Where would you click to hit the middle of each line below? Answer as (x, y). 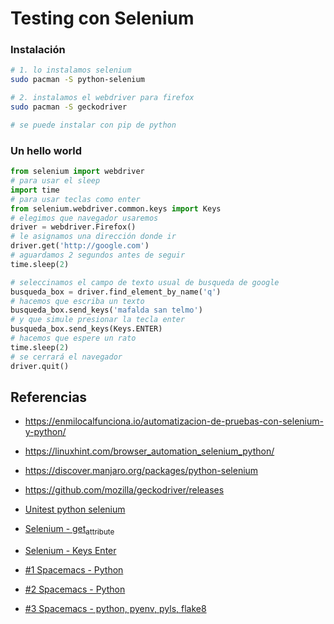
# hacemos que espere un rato (73, 338)
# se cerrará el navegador (66, 357)
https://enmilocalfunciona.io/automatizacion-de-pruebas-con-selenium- (174, 421)
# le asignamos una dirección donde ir (93, 237)
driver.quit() (40, 366)
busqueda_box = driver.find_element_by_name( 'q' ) (116, 292)
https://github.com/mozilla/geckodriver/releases (124, 490)
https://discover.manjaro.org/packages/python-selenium (141, 471)
